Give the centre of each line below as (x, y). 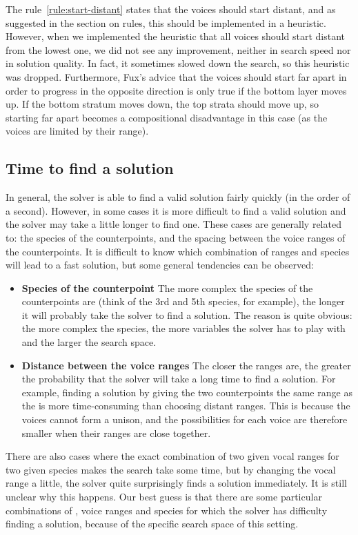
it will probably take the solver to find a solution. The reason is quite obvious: (187, 314)
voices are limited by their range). (77, 131)
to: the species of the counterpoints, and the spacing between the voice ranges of (176, 237)
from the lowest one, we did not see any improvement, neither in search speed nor (178, 49)
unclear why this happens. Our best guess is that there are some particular (164, 497)
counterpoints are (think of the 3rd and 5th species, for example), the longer (183, 301)
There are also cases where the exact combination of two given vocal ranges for (172, 456)
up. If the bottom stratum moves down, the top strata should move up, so (162, 104)
